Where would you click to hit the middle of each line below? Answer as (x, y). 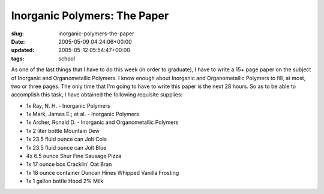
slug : (17, 34)
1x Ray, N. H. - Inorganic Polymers (68, 105)
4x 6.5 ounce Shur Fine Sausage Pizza (74, 156)
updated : (23, 50)
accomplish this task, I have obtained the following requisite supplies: (97, 95)
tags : (18, 58)
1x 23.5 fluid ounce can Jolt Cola (67, 139)
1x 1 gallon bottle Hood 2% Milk (65, 181)
